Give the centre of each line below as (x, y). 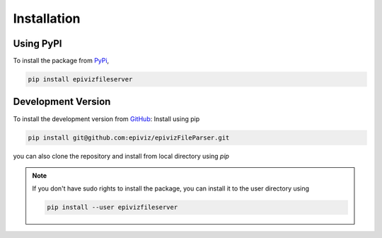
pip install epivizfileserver (80, 79)
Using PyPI (37, 44)
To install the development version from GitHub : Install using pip (106, 119)
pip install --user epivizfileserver (112, 208)
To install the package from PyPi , (61, 61)
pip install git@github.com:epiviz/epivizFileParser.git (129, 137)
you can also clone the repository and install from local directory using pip (121, 156)
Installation (47, 18)
